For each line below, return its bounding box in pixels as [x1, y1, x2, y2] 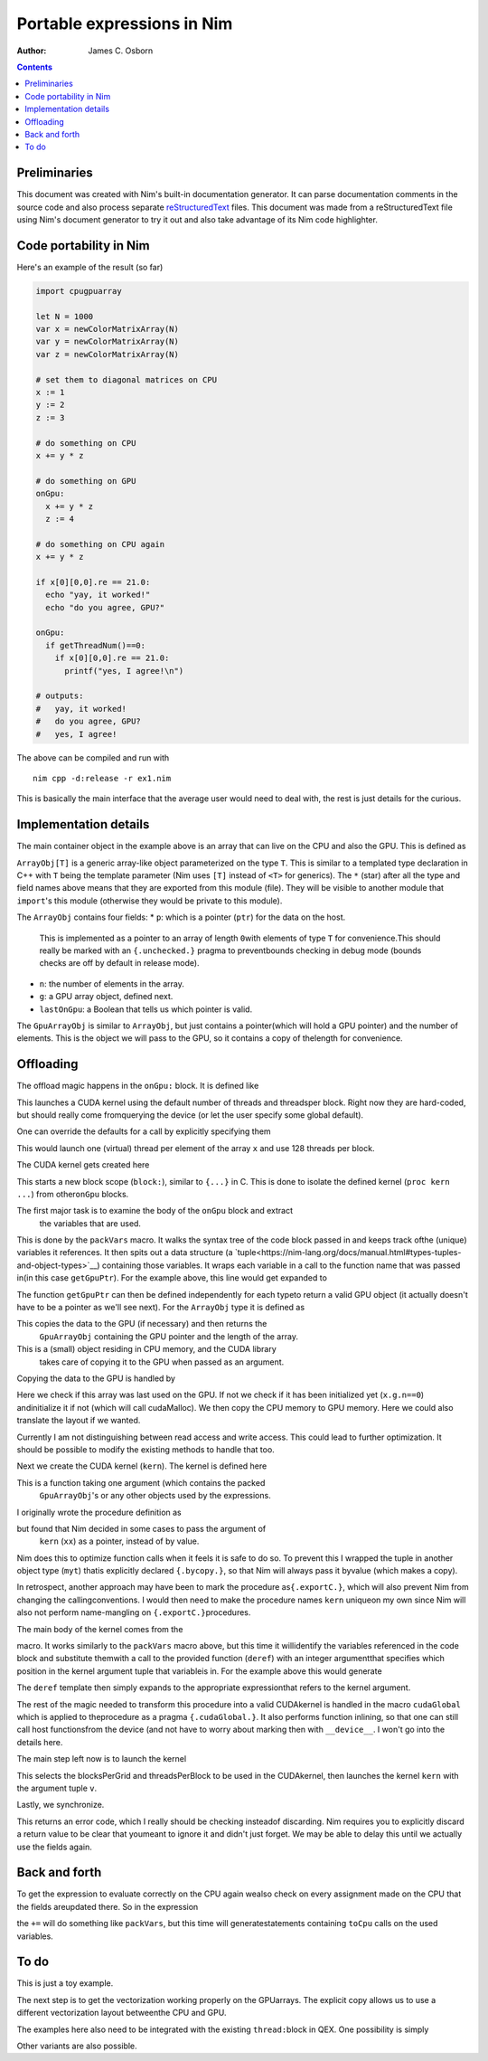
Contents [16, 61, 53, 72]
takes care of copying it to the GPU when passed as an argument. [39, 1357, 285, 1367]
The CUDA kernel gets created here [16, 1159, 150, 1170]
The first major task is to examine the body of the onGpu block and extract [16, 1205, 294, 1216]
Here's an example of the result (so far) [16, 261, 164, 272]
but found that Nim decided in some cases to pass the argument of [16, 1523, 267, 1534]
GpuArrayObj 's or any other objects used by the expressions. [39, 1490, 271, 1501]
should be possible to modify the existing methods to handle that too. [16, 1443, 275, 1455]
